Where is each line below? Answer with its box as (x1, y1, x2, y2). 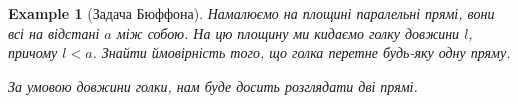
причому (8, 42, 58, 63)
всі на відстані (8, 22, 100, 43)
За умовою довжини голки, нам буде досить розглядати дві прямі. (8, 75, 418, 96)
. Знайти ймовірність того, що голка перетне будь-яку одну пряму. (92, 42, 511, 63)
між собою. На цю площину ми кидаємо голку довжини (116, 22, 460, 43)
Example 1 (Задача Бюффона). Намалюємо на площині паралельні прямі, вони (8, 3, 495, 23)
